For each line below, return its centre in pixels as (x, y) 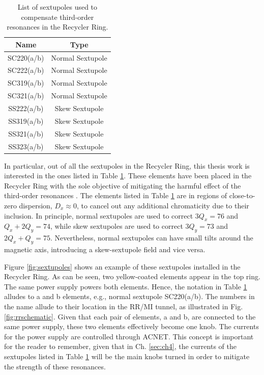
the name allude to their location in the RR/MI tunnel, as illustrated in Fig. (124, 306)
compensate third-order (57, 17)
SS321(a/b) (26, 133)
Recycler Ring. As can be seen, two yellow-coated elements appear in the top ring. (132, 276)
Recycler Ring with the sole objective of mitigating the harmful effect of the (123, 185)
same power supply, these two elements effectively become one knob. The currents (131, 326)
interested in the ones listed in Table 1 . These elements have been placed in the (128, 176)
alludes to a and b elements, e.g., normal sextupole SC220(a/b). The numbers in (129, 296)
